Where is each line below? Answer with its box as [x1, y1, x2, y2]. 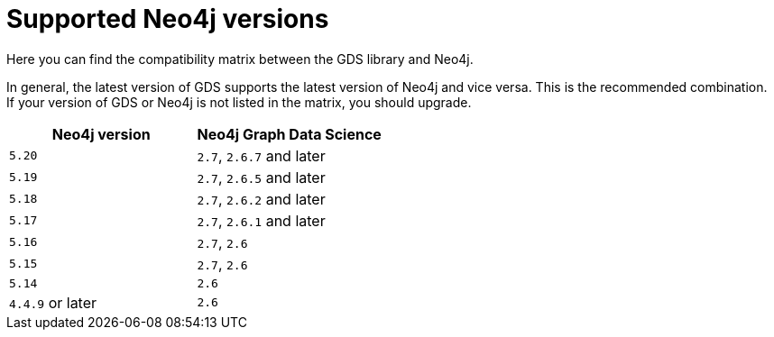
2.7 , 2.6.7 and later [197, 146, 326, 165]
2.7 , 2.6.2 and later [197, 189, 326, 208]
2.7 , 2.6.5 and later [197, 168, 326, 187]
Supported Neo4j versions [6, 4, 329, 34]
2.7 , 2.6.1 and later [197, 211, 326, 230]
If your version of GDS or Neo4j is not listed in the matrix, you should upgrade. [6, 94, 472, 110]
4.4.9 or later [9, 293, 97, 312]
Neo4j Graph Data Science [197, 124, 382, 143]
